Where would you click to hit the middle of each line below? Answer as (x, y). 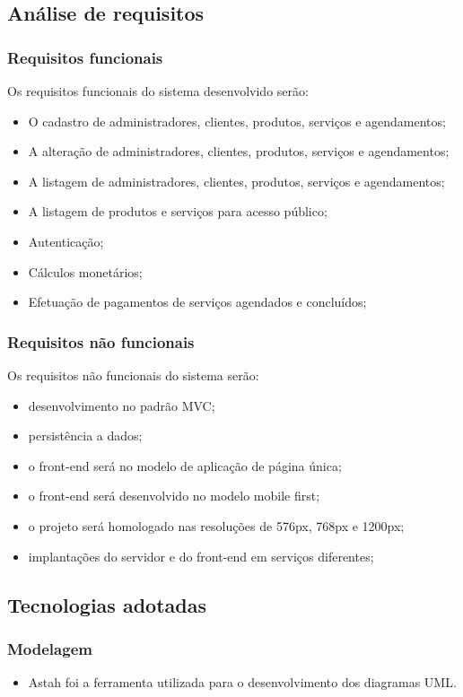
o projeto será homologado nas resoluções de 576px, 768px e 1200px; (216, 525)
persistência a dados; (85, 436)
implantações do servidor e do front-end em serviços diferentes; (201, 556)
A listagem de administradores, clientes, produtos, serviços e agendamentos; (236, 181)
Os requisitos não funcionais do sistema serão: (133, 375)
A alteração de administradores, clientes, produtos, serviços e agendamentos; (239, 151)
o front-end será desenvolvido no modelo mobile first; (174, 496)
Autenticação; (66, 241)
